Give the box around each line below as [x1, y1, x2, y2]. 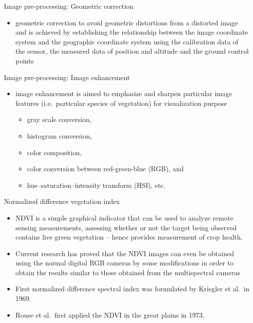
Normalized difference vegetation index [4, 196, 120, 206]
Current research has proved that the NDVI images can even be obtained [15, 248, 234, 258]
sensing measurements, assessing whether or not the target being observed [15, 222, 237, 232]
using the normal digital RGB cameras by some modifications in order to [15, 258, 234, 268]
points [15, 55, 34, 65]
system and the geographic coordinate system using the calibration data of [15, 36, 238, 46]
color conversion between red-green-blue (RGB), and [27, 163, 184, 174]
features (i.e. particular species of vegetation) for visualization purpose [15, 98, 227, 108]
